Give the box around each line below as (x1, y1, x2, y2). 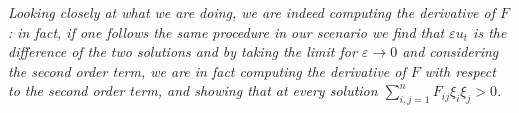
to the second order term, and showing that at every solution (8, 80, 378, 101)
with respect (424, 60, 496, 81)
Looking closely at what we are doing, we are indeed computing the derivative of (8, 2, 496, 22)
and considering (402, 41, 499, 62)
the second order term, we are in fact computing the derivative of (8, 60, 406, 81)
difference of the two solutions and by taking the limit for (8, 41, 357, 62)
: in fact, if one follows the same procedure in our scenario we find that (8, 21, 445, 42)
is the (473, 21, 507, 42)
